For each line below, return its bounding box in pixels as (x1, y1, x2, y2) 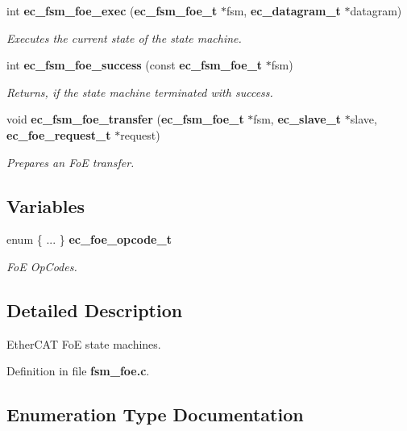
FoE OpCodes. (6, 257, 77, 274)
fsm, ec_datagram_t (226, 2, 341, 19)
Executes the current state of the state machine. (6, 29, 242, 46)
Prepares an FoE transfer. (6, 153, 135, 170)
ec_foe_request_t (6, 126, 111, 143)
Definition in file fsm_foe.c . (6, 362, 150, 379)
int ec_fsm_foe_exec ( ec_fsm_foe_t (6, 2, 218, 19)
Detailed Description (6, 297, 183, 322)
